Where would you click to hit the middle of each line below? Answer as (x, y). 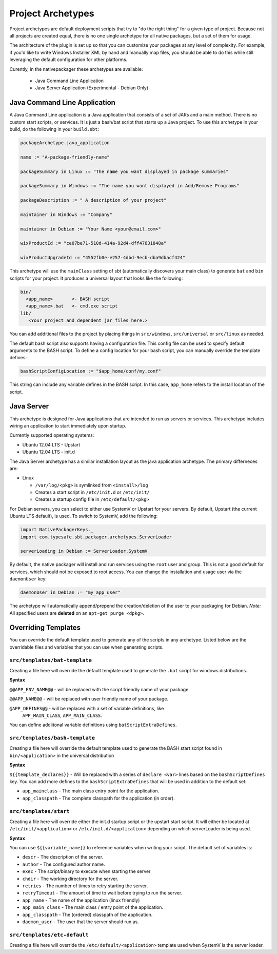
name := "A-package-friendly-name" (65, 157)
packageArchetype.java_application (65, 143)
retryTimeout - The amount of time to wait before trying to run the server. (102, 893)
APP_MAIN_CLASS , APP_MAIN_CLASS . (62, 715)
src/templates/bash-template (52, 738)
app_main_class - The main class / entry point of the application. (93, 907)
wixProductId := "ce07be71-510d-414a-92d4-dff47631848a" (93, 243)
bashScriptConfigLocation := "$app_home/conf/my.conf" (91, 371)
